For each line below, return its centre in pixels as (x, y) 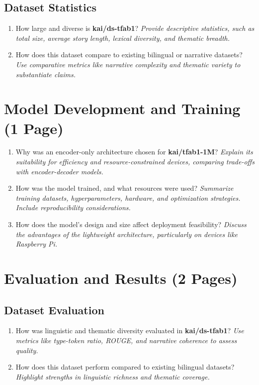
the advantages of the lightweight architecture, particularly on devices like (127, 234)
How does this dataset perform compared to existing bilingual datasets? (125, 367)
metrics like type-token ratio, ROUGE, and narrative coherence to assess (126, 340)
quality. (27, 350)
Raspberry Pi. (37, 244)
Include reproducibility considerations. (73, 207)
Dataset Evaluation (54, 310)
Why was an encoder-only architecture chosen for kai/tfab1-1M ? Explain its (134, 152)
